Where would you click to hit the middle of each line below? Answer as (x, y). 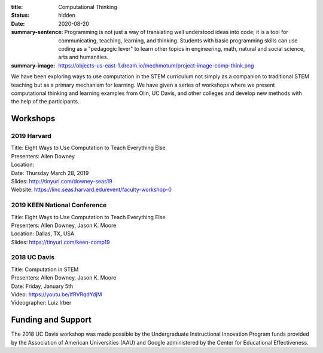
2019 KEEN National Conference (59, 205)
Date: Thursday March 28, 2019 (50, 173)
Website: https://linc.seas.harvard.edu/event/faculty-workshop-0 (91, 190)
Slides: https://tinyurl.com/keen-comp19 (60, 242)
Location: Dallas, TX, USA (43, 234)
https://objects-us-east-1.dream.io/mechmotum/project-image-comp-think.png (156, 65)
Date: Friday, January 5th (42, 286)
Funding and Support (51, 320)
